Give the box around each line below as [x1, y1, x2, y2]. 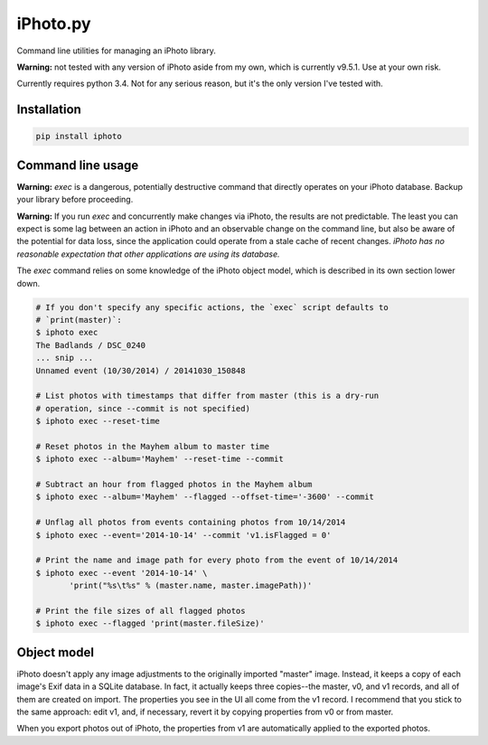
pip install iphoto [35, 131, 122, 142]
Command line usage [16, 157, 139, 173]
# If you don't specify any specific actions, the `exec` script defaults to [35, 302, 389, 312]
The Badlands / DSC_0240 [35, 340, 146, 350]
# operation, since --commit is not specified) [35, 403, 250, 413]
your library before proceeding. [16, 194, 134, 205]
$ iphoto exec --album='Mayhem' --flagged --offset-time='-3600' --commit [35, 492, 375, 502]
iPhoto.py [16, 14, 91, 33]
